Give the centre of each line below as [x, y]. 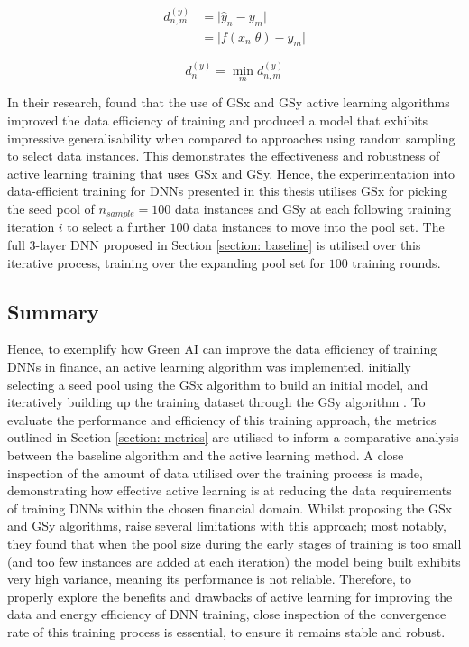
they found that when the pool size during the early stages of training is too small [234, 543]
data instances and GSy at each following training [313, 208]
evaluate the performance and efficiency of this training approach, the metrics [222, 419]
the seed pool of [51, 208]
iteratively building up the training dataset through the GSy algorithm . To [216, 402]
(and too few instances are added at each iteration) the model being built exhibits [234, 561]
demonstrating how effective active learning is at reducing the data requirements [230, 490]
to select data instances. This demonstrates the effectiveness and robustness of [224, 156]
